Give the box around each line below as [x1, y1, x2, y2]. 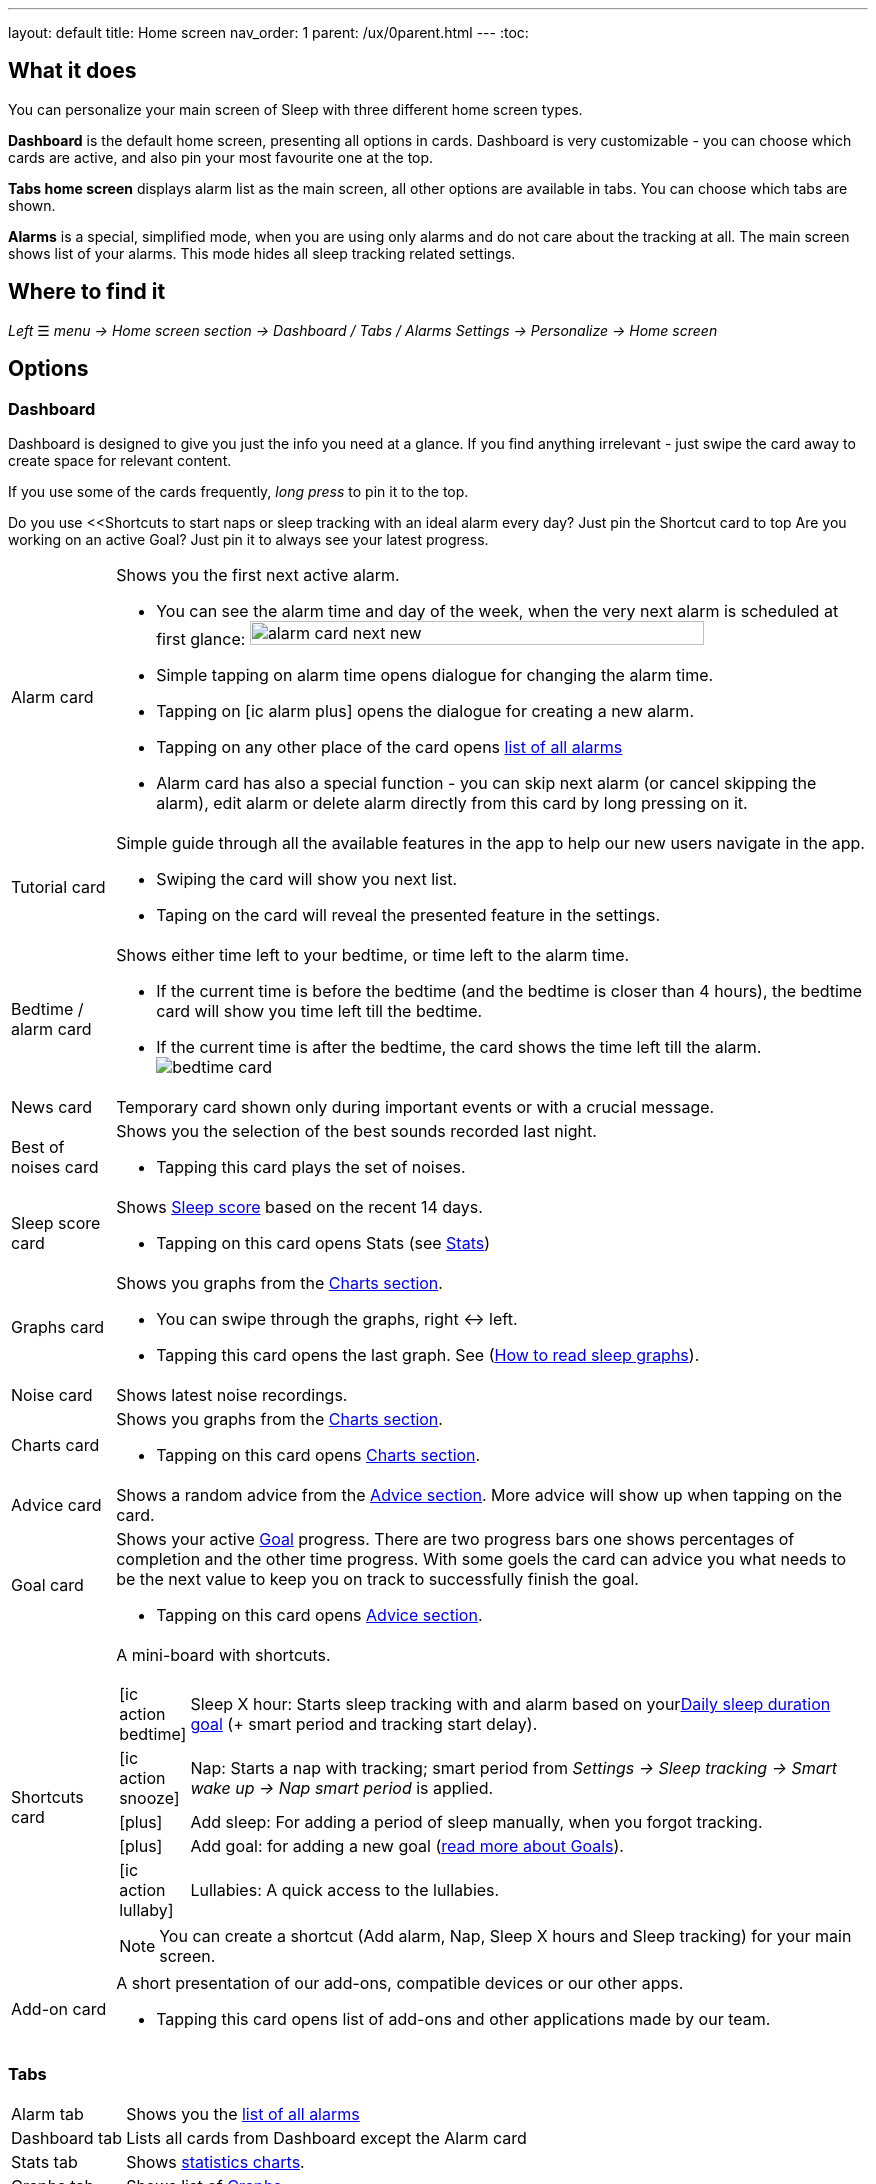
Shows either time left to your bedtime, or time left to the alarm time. [116, 944, 630, 965]
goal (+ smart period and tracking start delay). [190, 1713, 538, 1734]
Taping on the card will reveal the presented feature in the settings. [156, 904, 660, 925]
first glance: [156, 628, 246, 649]
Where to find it [8, 279, 166, 305]
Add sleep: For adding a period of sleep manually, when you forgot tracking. [190, 1811, 763, 1832]
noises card [11, 1156, 99, 1177]
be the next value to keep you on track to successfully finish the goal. [116, 1568, 639, 1589]
